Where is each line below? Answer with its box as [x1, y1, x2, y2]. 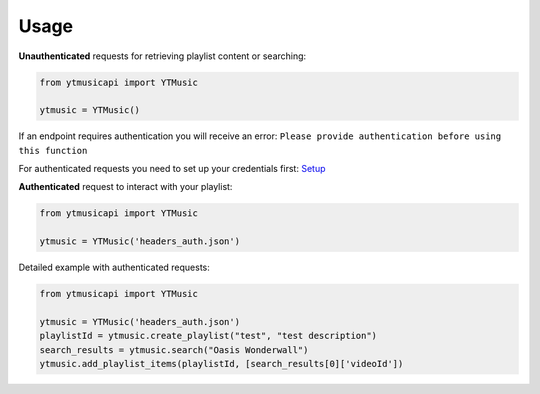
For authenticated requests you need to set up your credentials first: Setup [18, 163, 326, 175]
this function [18, 145, 88, 156]
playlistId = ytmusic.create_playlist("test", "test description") [39, 330, 378, 342]
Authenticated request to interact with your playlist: [18, 181, 233, 193]
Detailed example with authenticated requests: [18, 261, 210, 274]
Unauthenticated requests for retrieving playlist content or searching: [18, 50, 307, 62]
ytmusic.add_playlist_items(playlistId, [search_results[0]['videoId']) [39, 358, 404, 370]
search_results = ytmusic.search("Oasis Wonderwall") [39, 344, 309, 355]
